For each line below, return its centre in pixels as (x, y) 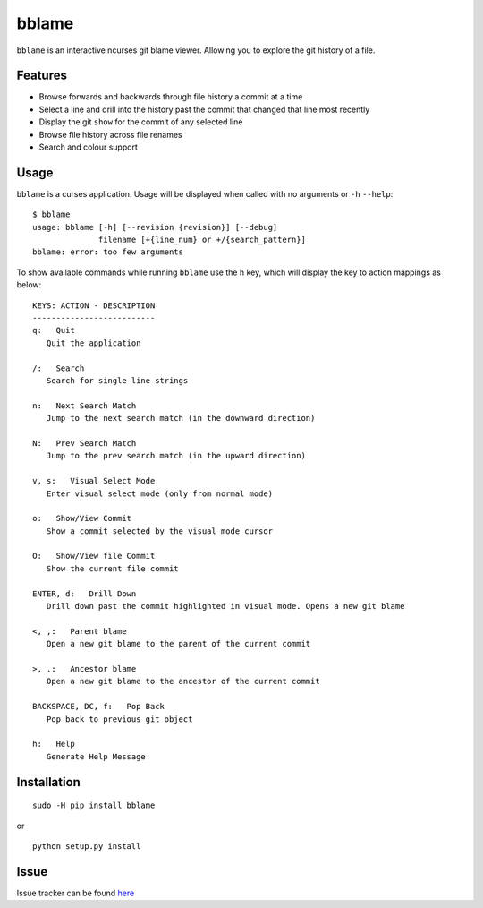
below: (29, 285)
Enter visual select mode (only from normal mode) (159, 493)
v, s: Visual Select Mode (94, 481)
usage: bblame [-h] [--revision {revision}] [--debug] (155, 227)
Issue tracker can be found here (76, 893)
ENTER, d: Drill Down (85, 594)
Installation (48, 782)
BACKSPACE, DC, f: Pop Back (99, 707)
